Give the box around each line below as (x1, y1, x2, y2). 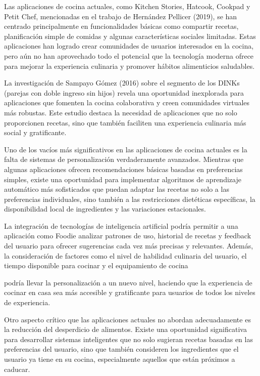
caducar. (4, 363, 30, 374)
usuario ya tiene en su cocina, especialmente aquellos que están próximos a (4, 354, 235, 364)
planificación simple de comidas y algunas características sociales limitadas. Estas (4, 30, 256, 41)
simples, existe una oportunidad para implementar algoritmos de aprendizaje (4, 174, 241, 184)
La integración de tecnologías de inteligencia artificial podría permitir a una (4, 220, 238, 231)
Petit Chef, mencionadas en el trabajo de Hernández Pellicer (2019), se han (4, 11, 237, 21)
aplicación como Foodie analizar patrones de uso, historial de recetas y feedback (4, 230, 251, 241)
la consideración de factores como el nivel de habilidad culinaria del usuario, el (4, 250, 247, 261)
